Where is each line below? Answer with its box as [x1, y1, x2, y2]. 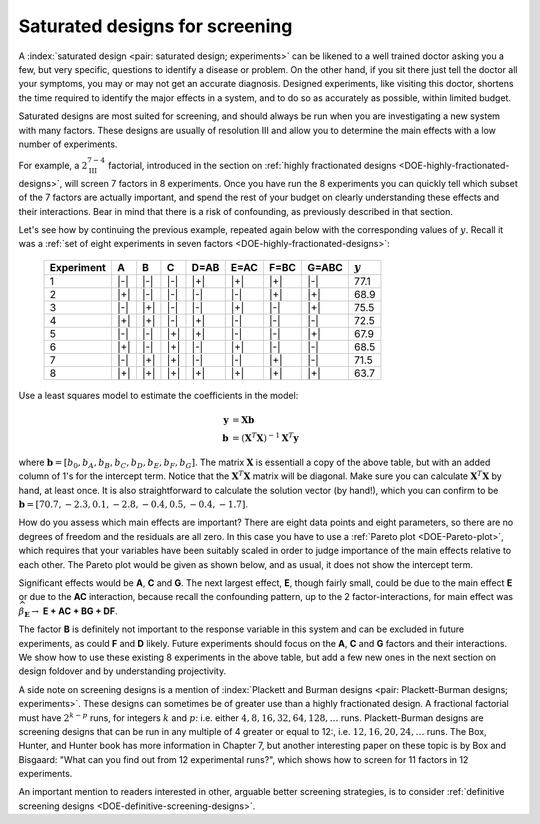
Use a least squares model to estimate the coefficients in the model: [18, 390, 299, 402]
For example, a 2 [18, 160, 88, 172]
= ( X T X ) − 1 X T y [231, 431, 299, 444]
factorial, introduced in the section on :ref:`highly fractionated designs [108, 160, 397, 172]
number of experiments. [18, 138, 118, 150]
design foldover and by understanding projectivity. [18, 665, 227, 677]
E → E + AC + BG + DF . [23, 605, 118, 619]
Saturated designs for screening [18, 15, 293, 37]
